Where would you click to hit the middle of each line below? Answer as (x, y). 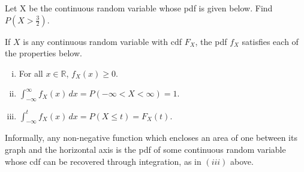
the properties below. (43, 53)
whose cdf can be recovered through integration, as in (103, 161)
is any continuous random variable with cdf (102, 41)
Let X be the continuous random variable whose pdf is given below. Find (139, 8)
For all (31, 73)
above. (242, 161)
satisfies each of (270, 41)
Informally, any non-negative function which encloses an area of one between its (151, 138)
